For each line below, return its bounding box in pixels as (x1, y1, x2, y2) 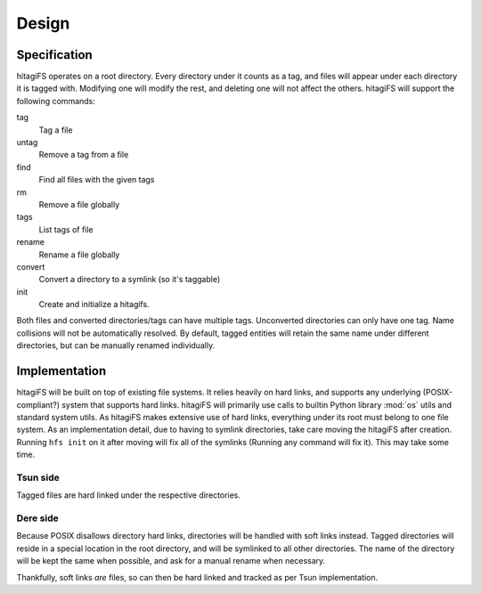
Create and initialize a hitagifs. (38, 299, 151, 310)
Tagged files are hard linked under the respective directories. (16, 490, 240, 500)
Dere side (16, 512, 60, 524)
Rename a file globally (38, 249, 120, 260)
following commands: (16, 95, 95, 106)
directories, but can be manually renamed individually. (16, 340, 216, 351)
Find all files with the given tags (38, 175, 155, 185)
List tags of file (38, 223, 94, 235)
